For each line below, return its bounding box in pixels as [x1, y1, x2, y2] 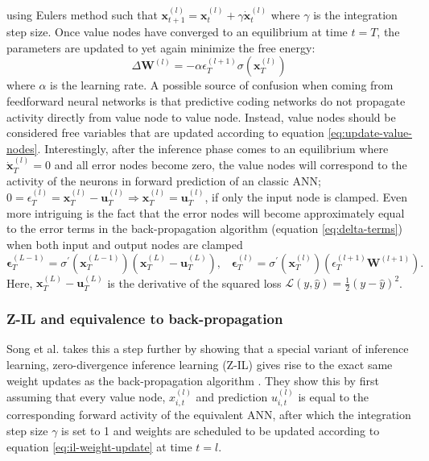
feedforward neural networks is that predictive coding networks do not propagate [6, 93, 406, 110]
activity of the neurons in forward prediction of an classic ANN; [6, 172, 321, 189]
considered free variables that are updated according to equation [6, 124, 324, 141]
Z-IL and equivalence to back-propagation [6, 309, 283, 329]
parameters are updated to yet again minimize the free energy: [6, 39, 316, 56]
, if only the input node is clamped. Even [204, 189, 408, 206]
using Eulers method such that [6, 6, 158, 23]
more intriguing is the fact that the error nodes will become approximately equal [6, 204, 405, 221]
